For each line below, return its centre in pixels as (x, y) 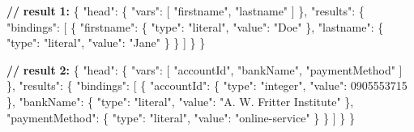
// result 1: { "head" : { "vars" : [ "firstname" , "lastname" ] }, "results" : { (186, 11)
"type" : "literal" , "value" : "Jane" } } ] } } (106, 43)
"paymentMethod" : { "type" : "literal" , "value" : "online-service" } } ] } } (181, 117)
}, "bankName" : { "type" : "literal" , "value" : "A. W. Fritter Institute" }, (180, 101)
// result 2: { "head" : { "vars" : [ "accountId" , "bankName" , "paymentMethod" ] (205, 69)
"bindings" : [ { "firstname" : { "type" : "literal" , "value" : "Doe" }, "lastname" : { (195, 26)
